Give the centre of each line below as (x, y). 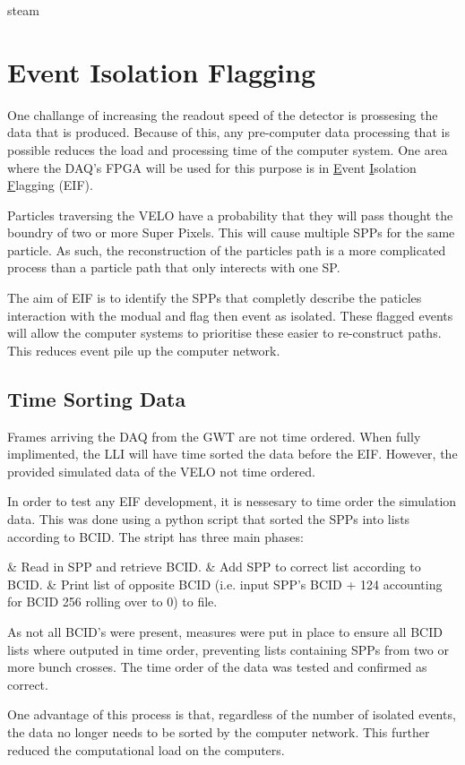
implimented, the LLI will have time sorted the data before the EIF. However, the (232, 454)
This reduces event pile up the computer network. (144, 350)
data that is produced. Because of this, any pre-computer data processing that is (228, 132)
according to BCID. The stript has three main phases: (155, 536)
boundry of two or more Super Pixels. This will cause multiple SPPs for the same (231, 232)
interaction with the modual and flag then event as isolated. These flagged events (230, 315)
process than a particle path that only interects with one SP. (174, 267)
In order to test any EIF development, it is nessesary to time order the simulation (232, 501)
